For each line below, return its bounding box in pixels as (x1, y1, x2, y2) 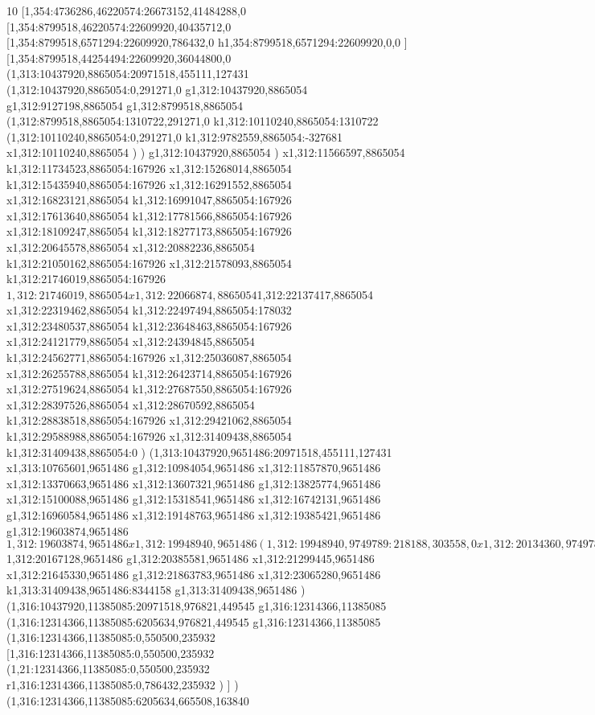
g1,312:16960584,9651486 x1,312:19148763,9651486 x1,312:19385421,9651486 (6, 507, 381, 523)
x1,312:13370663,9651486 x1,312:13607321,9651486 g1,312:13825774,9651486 (6, 475, 381, 491)
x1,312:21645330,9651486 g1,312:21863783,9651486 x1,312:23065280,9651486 (6, 565, 381, 582)
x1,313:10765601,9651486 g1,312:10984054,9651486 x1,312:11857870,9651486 (6, 459, 381, 476)
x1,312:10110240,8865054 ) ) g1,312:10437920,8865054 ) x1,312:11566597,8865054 (6, 144, 405, 161)
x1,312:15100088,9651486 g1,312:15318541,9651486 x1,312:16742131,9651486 (6, 491, 381, 507)
